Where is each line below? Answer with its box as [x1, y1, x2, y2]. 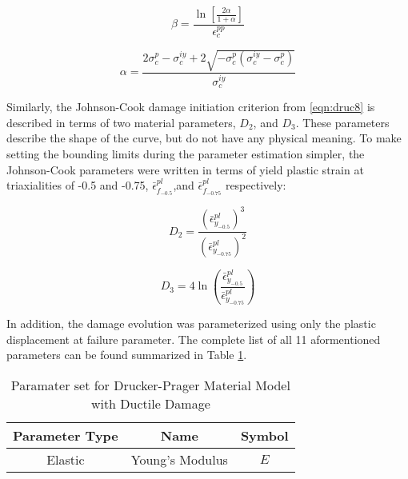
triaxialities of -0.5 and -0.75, [6, 177, 149, 194]
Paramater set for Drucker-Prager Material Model [10, 375, 290, 394]
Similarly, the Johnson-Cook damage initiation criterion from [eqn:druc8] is [6, 98, 375, 115]
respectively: [225, 177, 286, 194]
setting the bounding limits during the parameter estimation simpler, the [6, 145, 365, 162]
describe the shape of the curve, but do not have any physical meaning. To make [6, 130, 402, 146]
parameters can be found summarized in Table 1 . [6, 346, 247, 363]
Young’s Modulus [130, 449, 228, 469]
